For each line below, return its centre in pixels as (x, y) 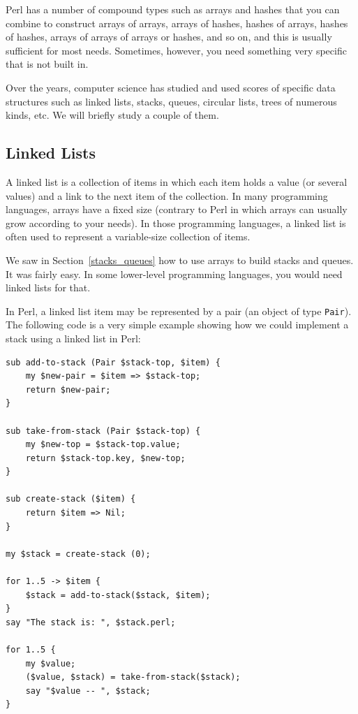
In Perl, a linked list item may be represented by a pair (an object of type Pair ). (179, 311)
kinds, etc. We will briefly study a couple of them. (112, 115)
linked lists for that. (48, 287)
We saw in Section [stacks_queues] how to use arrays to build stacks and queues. (180, 260)
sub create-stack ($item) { (71, 499)
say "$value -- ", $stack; (88, 691)
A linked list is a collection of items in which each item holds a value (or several (177, 181)
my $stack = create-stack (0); (78, 554)
